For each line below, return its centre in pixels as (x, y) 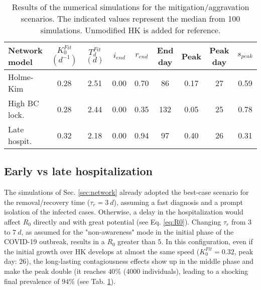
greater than (137, 241)
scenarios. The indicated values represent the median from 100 (130, 18)
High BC (24, 103)
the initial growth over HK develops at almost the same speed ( (102, 251)
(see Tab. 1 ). (96, 281)
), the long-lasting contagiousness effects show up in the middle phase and (140, 261)
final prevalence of (32, 281)
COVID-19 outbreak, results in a (54, 241)
